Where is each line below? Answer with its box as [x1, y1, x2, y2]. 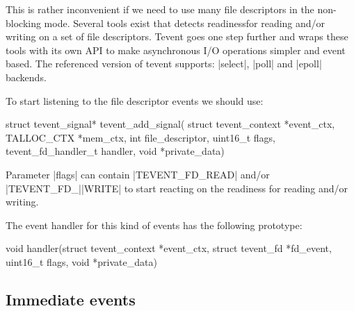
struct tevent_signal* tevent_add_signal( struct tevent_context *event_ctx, [6, 117, 335, 131]
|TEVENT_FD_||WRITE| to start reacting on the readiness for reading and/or [6, 180, 348, 195]
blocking [6, 15, 41, 30]
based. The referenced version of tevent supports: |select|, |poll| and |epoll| [6, 56, 322, 71]
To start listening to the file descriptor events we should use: [6, 93, 264, 108]
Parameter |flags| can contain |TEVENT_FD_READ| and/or [6, 167, 270, 181]
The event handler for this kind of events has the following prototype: [6, 217, 303, 232]
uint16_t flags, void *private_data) [6, 254, 157, 269]
